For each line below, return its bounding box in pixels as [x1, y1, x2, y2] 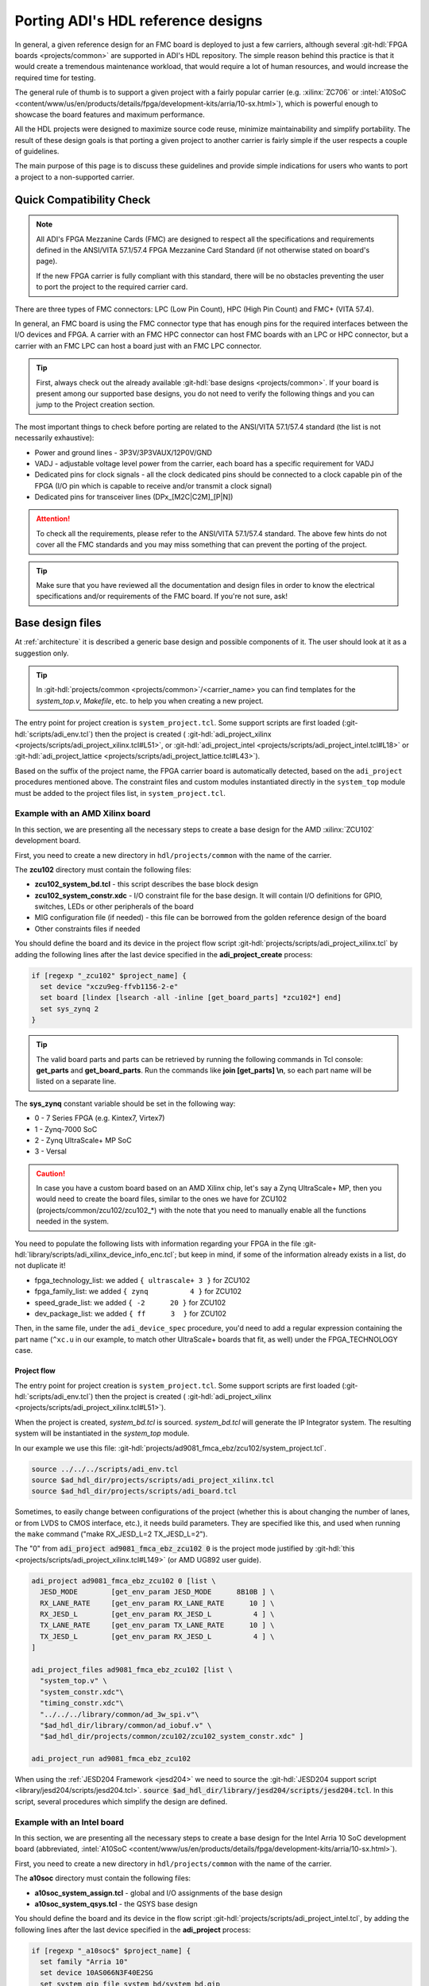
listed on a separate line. [36, 1076, 117, 1086]
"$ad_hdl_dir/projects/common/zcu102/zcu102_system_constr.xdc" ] [40, 1732, 304, 1741]
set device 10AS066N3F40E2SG [40, 1969, 154, 1977]
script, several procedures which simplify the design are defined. [14, 1796, 228, 1806]
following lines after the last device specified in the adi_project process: [14, 1925, 251, 1934]
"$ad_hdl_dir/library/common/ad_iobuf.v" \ [40, 1721, 212, 1729]
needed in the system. [36, 1216, 109, 1227]
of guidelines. [14, 147, 60, 156]
